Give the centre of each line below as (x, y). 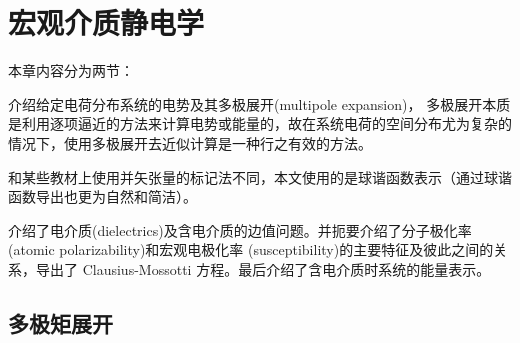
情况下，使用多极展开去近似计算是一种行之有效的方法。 (190, 142)
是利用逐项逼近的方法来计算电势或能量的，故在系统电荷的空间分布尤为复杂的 (260, 123)
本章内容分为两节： (71, 70)
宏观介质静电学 (106, 22)
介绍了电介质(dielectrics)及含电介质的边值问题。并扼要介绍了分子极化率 (240, 229)
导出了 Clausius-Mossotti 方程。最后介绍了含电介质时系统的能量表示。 (263, 268)
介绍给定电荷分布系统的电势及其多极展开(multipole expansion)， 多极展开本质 (259, 103)
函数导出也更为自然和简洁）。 (102, 196)
